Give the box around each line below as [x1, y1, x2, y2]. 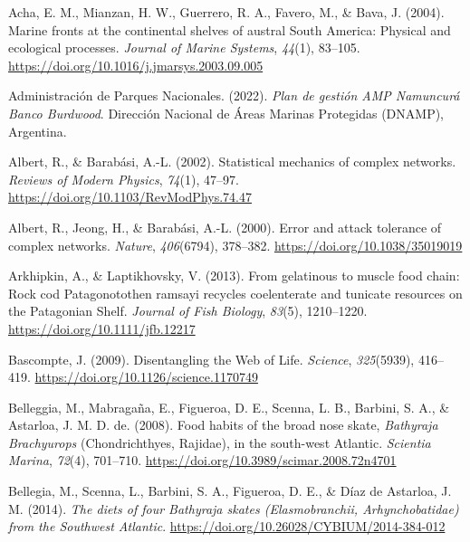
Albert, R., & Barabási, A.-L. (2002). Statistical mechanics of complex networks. [8, 152, 456, 171]
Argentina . [8, 121, 67, 140]
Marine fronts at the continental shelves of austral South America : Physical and [8, 20, 451, 39]
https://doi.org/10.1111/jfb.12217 [8, 319, 196, 338]
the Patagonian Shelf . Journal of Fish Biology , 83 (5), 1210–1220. [8, 301, 368, 320]
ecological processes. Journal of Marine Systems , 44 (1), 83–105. [8, 38, 360, 57]
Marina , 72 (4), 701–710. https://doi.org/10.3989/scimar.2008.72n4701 [8, 451, 397, 470]
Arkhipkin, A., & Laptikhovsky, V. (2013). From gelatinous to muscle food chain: [8, 266, 460, 285]
